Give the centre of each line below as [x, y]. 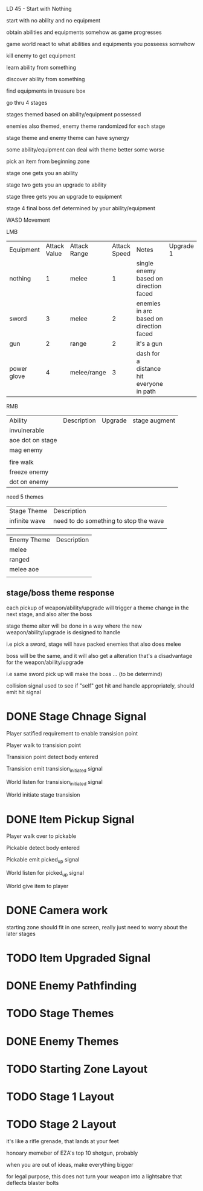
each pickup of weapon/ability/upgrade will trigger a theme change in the [98, 608]
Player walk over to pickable [41, 836]
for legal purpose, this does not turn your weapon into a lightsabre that [94, 1176]
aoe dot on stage [33, 440]
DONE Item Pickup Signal [70, 819]
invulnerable [27, 430]
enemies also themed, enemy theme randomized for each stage [86, 126]
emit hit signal [24, 692]
